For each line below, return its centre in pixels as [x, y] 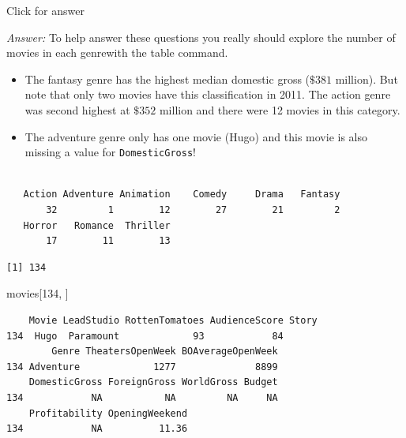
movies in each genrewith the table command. [117, 52]
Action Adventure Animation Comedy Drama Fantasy [182, 195]
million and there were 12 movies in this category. [280, 109]
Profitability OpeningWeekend [108, 413]
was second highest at [77, 109]
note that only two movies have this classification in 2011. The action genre [208, 94]
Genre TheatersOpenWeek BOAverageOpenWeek [165, 352]
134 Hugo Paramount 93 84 [145, 336]
